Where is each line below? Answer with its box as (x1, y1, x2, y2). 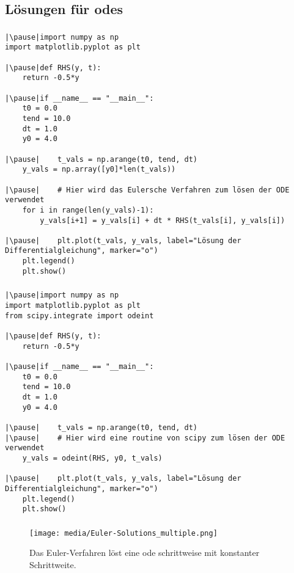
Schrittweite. (29, 558, 76, 571)
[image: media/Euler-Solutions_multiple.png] (29, 528, 218, 538)
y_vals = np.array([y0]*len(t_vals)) (22, 165, 176, 174)
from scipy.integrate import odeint (5, 311, 154, 320)
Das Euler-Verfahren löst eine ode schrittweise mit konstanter (29, 546, 260, 559)
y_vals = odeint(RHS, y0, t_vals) (22, 453, 163, 462)
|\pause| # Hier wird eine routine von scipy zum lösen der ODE (5, 433, 285, 442)
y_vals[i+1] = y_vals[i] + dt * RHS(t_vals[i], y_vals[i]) (40, 216, 285, 225)
